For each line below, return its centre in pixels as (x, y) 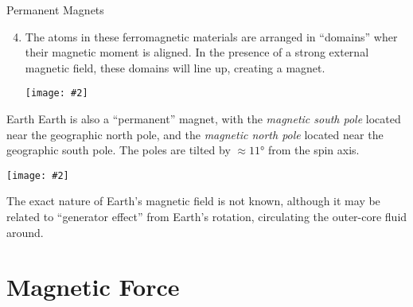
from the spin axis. (314, 150)
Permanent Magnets (55, 10)
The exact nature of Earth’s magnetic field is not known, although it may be (193, 201)
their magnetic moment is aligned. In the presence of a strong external (197, 52)
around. (25, 232)
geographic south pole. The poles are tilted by (119, 150)
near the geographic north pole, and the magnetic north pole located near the (195, 134)
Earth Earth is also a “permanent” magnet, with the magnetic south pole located (204, 119)
